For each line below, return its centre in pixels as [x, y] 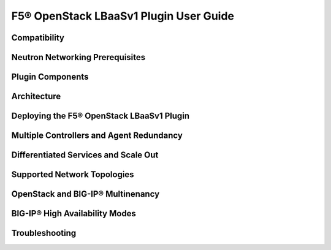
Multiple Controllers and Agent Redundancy [97, 136]
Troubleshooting [44, 233]
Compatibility [38, 38]
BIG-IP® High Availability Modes [74, 214]
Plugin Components [50, 77]
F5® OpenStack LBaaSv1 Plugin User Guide [123, 16]
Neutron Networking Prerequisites [78, 57]
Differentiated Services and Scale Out [85, 155]
